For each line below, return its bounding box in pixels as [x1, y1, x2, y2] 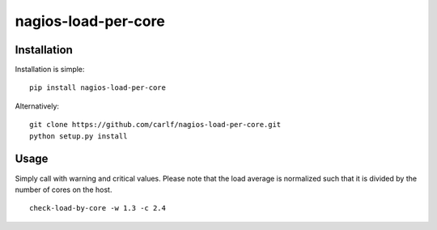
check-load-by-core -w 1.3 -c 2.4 [29, 203, 166, 213]
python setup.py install [29, 131, 128, 141]
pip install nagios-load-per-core [29, 83, 166, 92]
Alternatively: [15, 101, 60, 111]
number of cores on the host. [15, 185, 112, 194]
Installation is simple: [15, 65, 85, 75]
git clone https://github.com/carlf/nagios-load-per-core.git [29, 120, 282, 130]
